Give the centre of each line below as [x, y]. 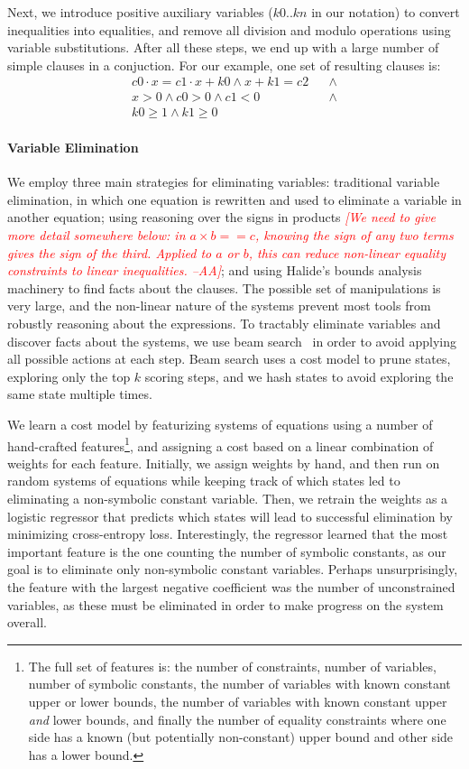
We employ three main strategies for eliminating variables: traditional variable [224, 182]
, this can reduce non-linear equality [347, 252]
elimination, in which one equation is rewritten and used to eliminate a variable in [234, 199]
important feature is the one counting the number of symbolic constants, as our [227, 551]
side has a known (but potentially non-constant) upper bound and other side [241, 737]
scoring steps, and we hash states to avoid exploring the [299, 376]
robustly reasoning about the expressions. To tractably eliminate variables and [224, 324]
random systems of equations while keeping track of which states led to [204, 481]
